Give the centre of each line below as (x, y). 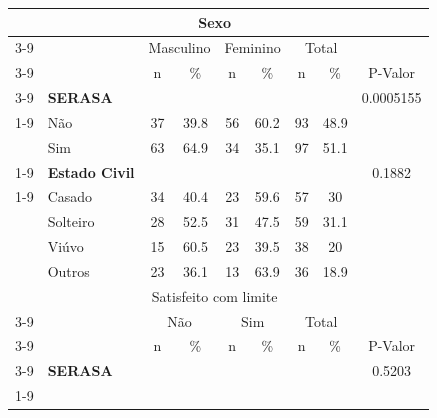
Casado (70, 196)
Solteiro (71, 221)
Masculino (179, 47)
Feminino (252, 47)
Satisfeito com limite (214, 295)
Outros (68, 270)
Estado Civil (91, 171)
